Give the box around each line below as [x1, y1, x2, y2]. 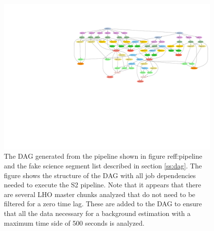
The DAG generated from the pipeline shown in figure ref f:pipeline [4, 151, 202, 161]
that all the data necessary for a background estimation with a [4, 208, 191, 218]
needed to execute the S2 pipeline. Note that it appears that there [4, 180, 201, 190]
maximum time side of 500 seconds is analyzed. [4, 217, 144, 228]
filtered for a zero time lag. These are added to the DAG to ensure [4, 198, 202, 209]
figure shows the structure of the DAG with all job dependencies [4, 170, 196, 180]
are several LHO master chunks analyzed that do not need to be [4, 189, 196, 199]
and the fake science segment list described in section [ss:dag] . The [4, 160, 202, 170]
